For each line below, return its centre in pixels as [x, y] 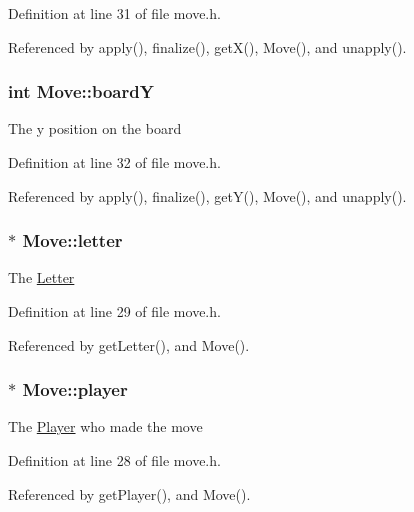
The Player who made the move [105, 426]
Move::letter [72, 240]
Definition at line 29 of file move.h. [114, 311]
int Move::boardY [81, 91]
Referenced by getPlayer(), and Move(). [129, 493]
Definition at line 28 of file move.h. [114, 460]
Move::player [75, 389]
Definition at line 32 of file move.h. [114, 162]
